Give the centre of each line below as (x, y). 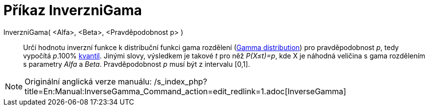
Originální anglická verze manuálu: (88, 81)
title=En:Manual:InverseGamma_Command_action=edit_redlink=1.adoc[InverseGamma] (186, 91)
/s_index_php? (181, 81)
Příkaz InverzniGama (73, 10)
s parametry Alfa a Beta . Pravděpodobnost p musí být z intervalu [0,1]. (137, 64)
